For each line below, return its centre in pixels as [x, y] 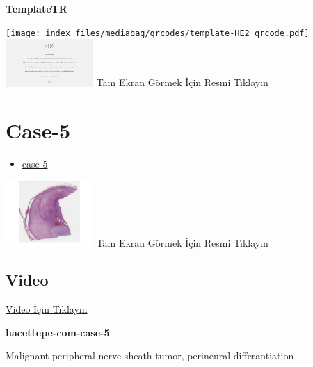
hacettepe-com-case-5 [58, 332]
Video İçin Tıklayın [47, 309]
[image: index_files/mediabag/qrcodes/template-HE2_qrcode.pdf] [158, 33]
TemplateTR [37, 8]
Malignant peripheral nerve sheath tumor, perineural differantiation [150, 356]
